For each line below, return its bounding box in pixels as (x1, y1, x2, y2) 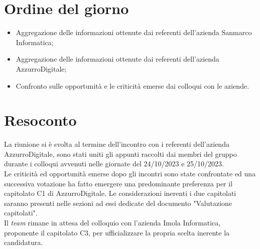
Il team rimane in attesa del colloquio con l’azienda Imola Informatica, (4, 217, 221, 227)
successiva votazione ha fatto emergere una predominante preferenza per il (4, 178, 233, 188)
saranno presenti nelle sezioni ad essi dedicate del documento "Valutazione (4, 197, 232, 208)
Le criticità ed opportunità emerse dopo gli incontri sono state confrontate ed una (4, 168, 256, 178)
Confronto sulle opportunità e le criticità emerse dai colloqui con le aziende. (16, 80, 249, 91)
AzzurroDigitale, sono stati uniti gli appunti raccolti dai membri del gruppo (4, 148, 237, 159)
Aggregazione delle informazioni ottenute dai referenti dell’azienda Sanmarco (16, 27, 252, 38)
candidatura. (4, 237, 43, 247)
